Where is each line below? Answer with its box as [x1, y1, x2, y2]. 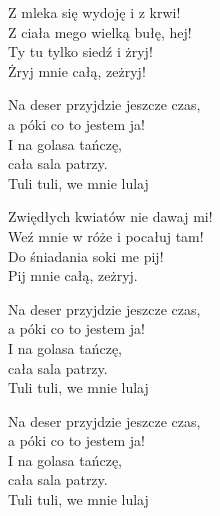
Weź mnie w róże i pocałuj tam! [8, 225, 204, 246]
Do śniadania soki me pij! [8, 245, 164, 266]
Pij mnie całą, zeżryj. [8, 265, 138, 286]
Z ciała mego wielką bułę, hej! [8, 21, 192, 42]
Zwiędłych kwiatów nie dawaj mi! [8, 206, 213, 227]
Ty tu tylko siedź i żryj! [8, 41, 153, 62]
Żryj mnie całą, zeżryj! [8, 60, 146, 81]
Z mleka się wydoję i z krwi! [8, 2, 181, 22]
